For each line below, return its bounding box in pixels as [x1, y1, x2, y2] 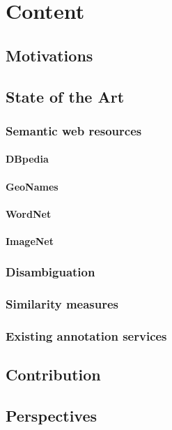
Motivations [6, 44, 93, 66]
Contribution [6, 364, 101, 385]
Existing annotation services [6, 327, 167, 345]
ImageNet [6, 233, 54, 248]
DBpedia [6, 151, 49, 166]
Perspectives [6, 405, 97, 427]
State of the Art [6, 85, 125, 107]
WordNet [6, 206, 52, 221]
